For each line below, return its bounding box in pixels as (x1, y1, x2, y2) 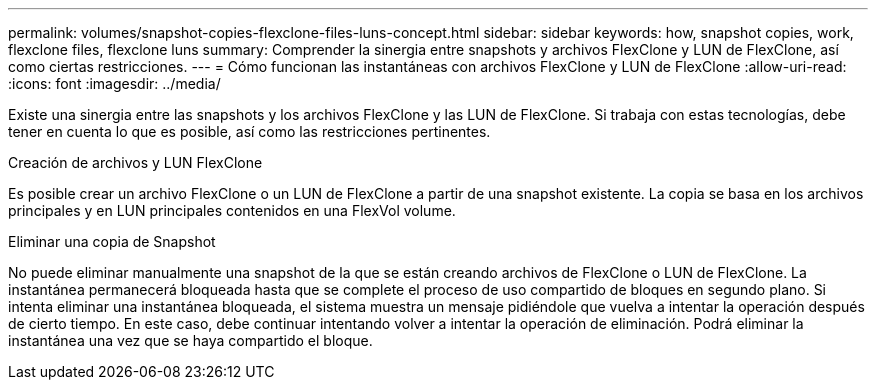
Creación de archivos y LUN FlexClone (8, 154, 263, 171)
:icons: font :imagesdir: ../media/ (8, 75, 221, 92)
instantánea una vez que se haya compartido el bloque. (8, 332, 373, 349)
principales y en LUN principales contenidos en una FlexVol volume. (8, 202, 456, 219)
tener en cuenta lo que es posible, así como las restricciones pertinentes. (8, 123, 491, 140)
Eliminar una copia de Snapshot (8, 233, 216, 250)
